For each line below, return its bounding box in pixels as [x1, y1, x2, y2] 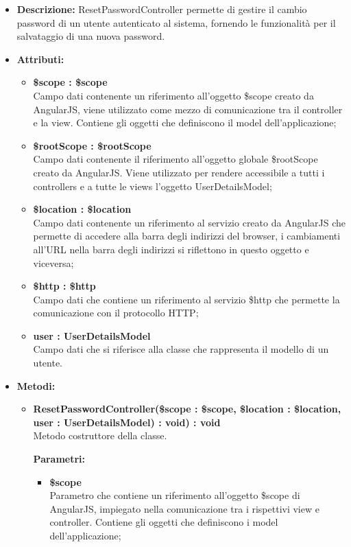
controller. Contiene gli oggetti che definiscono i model [49, 515, 278, 529]
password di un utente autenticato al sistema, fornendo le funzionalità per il [16, 15, 336, 30]
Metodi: [16, 378, 56, 393]
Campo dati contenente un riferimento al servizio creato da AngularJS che [33, 215, 346, 229]
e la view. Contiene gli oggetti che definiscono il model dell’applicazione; [33, 115, 337, 130]
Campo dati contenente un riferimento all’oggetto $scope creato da [33, 88, 314, 102]
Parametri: [33, 452, 86, 466]
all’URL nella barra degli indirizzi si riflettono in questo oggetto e [33, 242, 309, 256]
